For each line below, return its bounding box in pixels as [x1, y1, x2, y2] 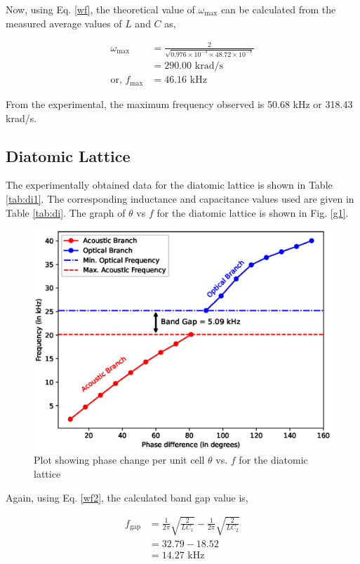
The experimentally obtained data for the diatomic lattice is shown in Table [6, 177, 333, 192]
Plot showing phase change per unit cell [34, 452, 205, 467]
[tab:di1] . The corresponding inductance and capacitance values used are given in [6, 191, 354, 206]
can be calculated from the [220, 2, 336, 16]
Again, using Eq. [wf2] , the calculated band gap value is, [6, 490, 248, 504]
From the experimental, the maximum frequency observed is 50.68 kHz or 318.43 [6, 96, 353, 111]
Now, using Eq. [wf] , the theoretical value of [6, 2, 195, 16]
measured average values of [6, 15, 122, 30]
